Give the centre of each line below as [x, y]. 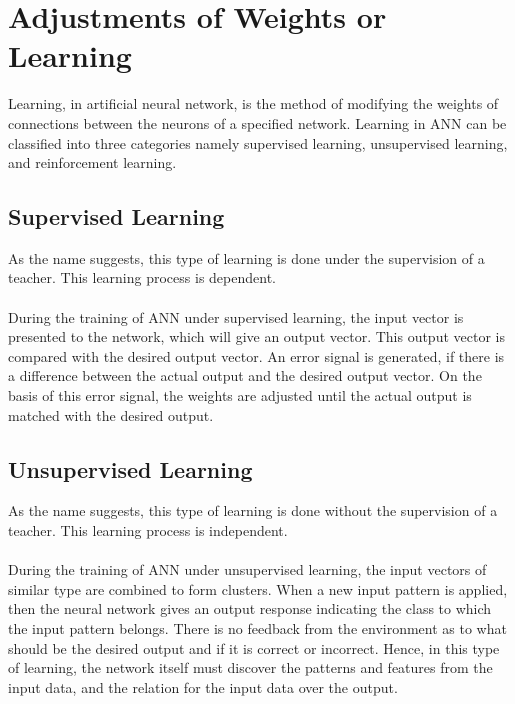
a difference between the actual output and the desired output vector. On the [245, 375]
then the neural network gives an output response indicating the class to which [250, 608]
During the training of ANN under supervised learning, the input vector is [236, 316]
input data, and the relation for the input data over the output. [203, 686]
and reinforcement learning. [92, 162]
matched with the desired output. [111, 414]
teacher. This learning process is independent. [148, 530]
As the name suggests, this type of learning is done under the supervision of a [246, 257]
